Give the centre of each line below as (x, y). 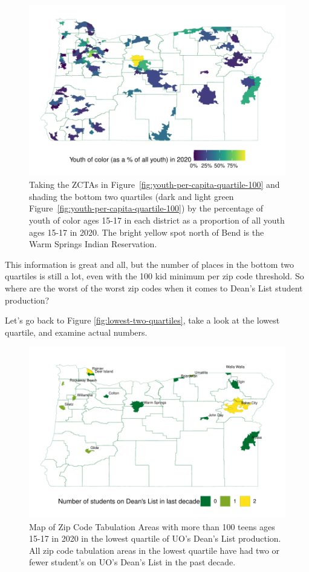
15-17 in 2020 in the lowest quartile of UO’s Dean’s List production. (155, 538)
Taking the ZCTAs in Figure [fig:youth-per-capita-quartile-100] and (154, 185)
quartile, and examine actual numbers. (76, 332)
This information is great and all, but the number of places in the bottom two (149, 264)
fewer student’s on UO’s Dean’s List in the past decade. (132, 562)
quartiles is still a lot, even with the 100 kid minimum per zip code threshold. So (154, 276)
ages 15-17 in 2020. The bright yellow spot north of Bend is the (147, 232)
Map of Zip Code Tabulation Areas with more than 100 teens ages (152, 526)
